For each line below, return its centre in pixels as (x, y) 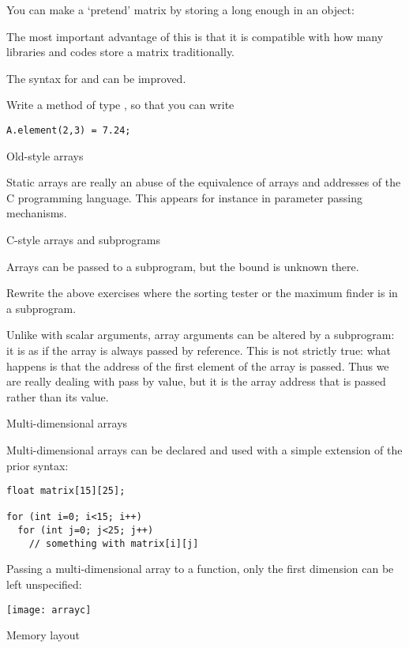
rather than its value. (58, 396)
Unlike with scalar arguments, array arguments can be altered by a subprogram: (201, 335)
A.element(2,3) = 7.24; (69, 130)
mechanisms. (37, 213)
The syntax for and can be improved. (96, 78)
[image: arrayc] (49, 610)
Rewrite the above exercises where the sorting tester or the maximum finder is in (202, 293)
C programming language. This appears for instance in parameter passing (184, 197)
